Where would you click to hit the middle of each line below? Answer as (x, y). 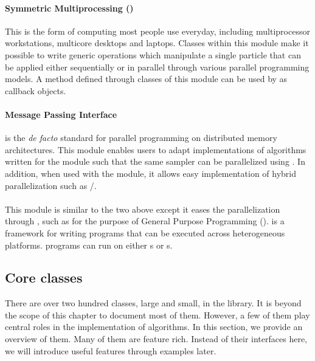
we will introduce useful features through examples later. (111, 350)
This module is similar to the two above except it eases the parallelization (143, 209)
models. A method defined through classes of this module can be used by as (146, 79)
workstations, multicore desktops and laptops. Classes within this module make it (157, 43)
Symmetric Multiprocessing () (69, 8)
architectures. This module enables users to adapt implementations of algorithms (156, 149)
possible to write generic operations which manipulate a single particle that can (153, 54)
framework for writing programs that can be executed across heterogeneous (145, 232)
